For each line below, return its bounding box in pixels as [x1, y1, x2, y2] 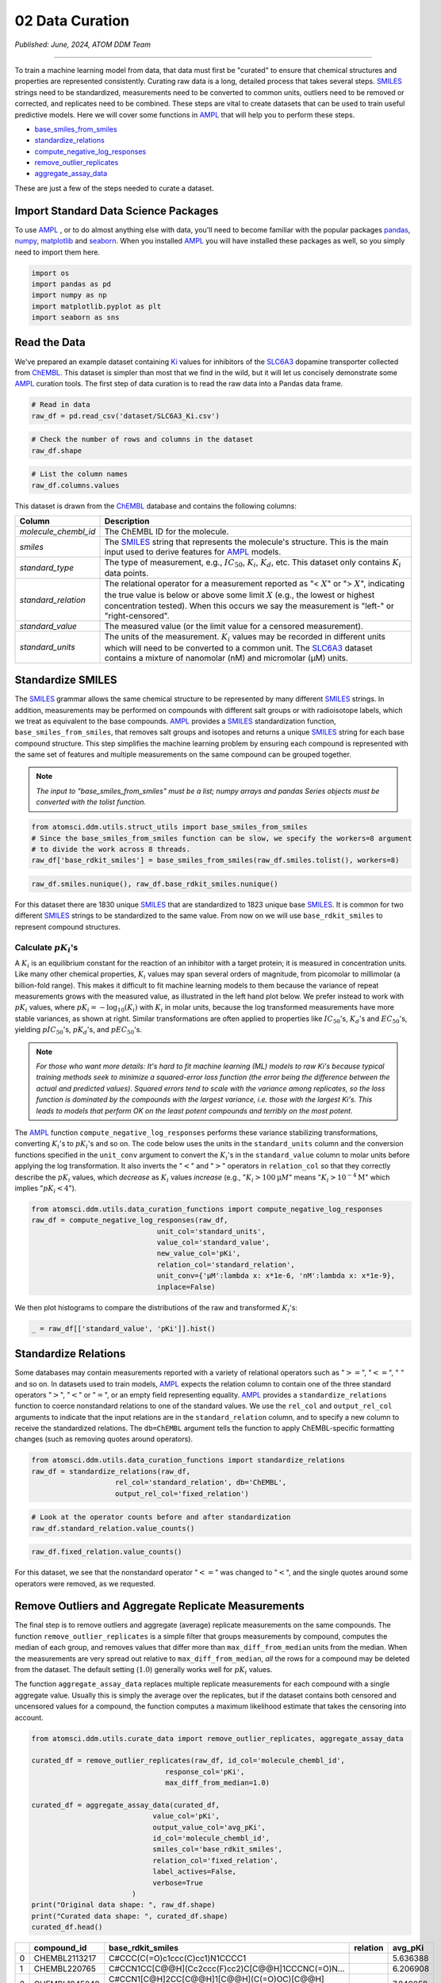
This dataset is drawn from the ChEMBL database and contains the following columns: [14, 501, 297, 511]
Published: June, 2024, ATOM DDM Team [14, 40, 151, 49]
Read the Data [14, 336, 86, 349]
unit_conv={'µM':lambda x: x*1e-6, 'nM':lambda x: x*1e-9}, [156, 1271, 396, 1280]
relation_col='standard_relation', [156, 1260, 295, 1269]
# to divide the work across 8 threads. [31, 845, 190, 854]
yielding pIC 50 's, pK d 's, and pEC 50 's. [14, 1025, 143, 1037]
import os [31, 268, 70, 278]
